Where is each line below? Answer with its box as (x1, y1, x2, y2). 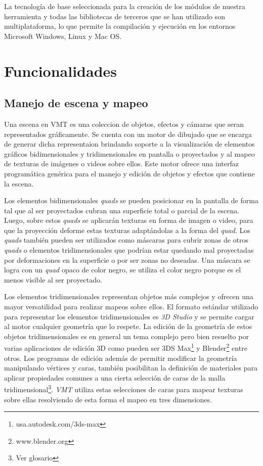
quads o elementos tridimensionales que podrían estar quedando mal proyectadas (4, 245, 254, 255)
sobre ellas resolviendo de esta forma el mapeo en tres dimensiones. (4, 394, 212, 404)
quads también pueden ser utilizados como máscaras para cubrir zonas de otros (4, 235, 249, 245)
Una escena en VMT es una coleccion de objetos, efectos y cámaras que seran (4, 118, 244, 129)
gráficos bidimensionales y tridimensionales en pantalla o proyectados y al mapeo (4, 148, 255, 159)
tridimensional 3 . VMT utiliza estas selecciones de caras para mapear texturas (4, 383, 243, 395)
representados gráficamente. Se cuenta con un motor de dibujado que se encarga (4, 128, 252, 139)
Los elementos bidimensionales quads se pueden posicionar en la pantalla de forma (4, 195, 258, 206)
